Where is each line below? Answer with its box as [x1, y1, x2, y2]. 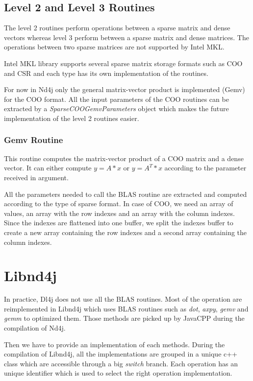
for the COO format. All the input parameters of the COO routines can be [4, 94, 229, 104]
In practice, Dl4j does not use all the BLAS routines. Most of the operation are [4, 294, 242, 304]
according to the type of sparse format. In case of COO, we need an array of [4, 198, 233, 209]
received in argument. [4, 172, 69, 182]
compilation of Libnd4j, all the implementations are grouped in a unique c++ [4, 349, 238, 359]
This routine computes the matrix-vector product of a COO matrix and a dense [4, 153, 244, 163]
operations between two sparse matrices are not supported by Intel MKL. [4, 42, 225, 52]
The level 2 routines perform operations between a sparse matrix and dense [4, 23, 230, 33]
